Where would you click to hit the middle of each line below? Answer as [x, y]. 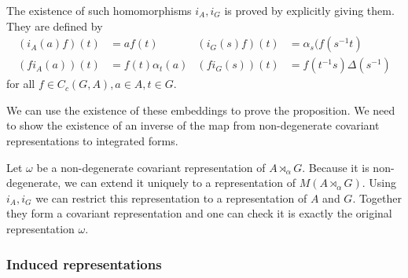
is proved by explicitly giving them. [309, 10]
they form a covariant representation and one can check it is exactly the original [199, 213]
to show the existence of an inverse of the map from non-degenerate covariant [193, 125]
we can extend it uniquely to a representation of [180, 183]
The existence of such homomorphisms [99, 10]
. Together [377, 198]
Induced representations [84, 263]
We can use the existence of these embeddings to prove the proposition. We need [201, 110]
